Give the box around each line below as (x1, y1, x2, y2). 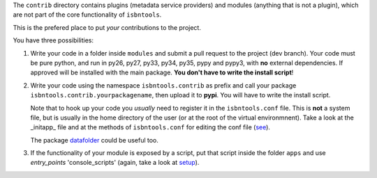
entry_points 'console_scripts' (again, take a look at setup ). (30, 159, 200, 167)
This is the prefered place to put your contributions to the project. (13, 23, 202, 31)
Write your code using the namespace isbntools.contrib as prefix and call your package (30, 81, 297, 90)
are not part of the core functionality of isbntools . (13, 10, 162, 19)
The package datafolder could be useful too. (30, 136, 158, 144)
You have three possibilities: (13, 36, 94, 44)
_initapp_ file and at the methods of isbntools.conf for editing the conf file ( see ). (30, 123, 270, 131)
